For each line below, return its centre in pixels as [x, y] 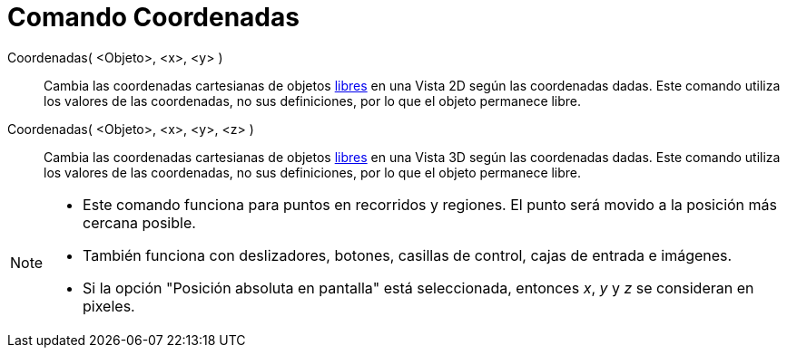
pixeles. [109, 306]
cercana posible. [139, 222]
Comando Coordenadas [153, 17]
